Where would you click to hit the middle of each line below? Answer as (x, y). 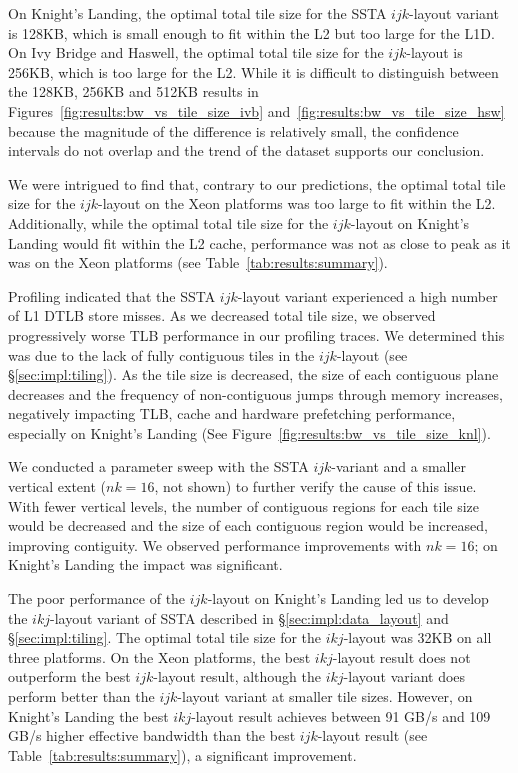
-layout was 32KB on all (417, 637)
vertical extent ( (57, 486)
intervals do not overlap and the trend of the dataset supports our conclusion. (246, 150)
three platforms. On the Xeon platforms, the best (159, 656)
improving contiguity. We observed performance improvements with (215, 544)
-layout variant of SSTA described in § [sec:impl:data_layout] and (249, 617)
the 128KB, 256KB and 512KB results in (133, 91)
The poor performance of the (97, 598)
